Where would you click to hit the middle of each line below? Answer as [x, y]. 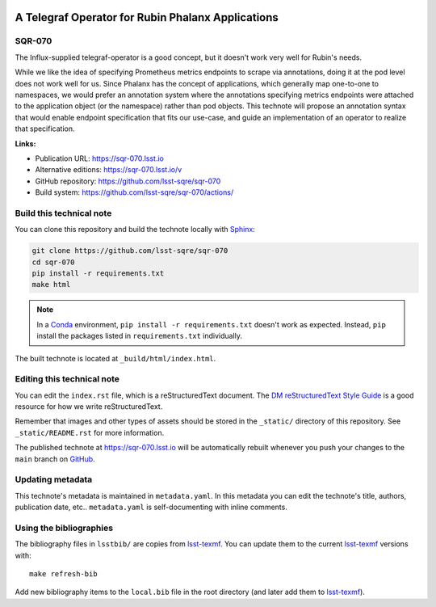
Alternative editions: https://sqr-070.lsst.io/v [109, 170]
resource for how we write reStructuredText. [89, 407]
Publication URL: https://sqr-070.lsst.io [100, 158]
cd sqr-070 [53, 262]
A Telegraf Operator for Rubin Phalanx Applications [147, 17]
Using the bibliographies [64, 528]
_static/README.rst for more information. [90, 432]
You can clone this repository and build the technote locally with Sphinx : [135, 230]
